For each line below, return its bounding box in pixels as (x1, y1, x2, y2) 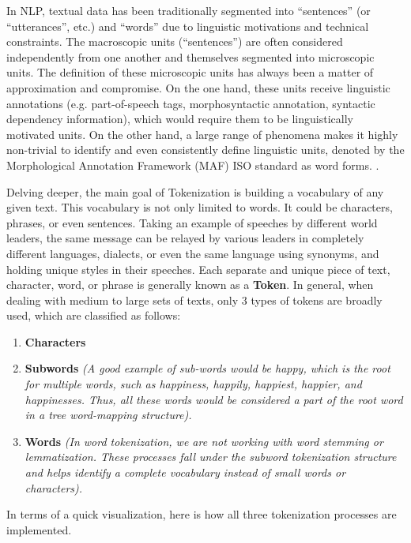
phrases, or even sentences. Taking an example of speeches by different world (6, 214, 378, 230)
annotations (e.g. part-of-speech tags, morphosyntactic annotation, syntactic (6, 95, 375, 111)
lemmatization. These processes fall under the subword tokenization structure (25, 448, 397, 465)
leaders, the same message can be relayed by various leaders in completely (6, 230, 364, 246)
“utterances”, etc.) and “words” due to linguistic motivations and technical (6, 17, 369, 34)
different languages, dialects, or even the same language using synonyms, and (6, 245, 379, 261)
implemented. (6, 521, 72, 537)
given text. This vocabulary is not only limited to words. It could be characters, (6, 199, 393, 215)
